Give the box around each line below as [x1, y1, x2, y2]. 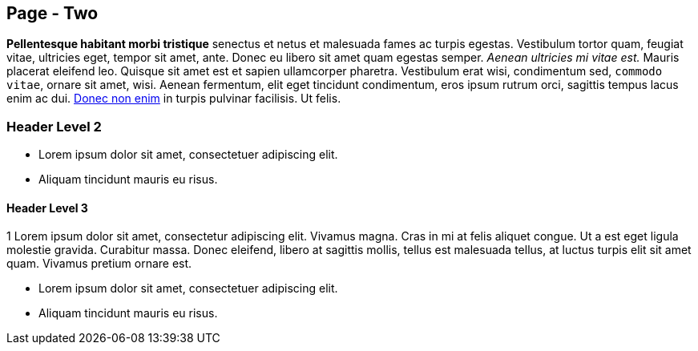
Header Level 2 [6, 118, 102, 135]
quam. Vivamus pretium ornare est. [6, 256, 192, 271]
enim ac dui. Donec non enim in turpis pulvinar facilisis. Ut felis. [6, 91, 341, 106]
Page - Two [6, 3, 99, 23]
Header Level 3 [6, 200, 88, 215]
